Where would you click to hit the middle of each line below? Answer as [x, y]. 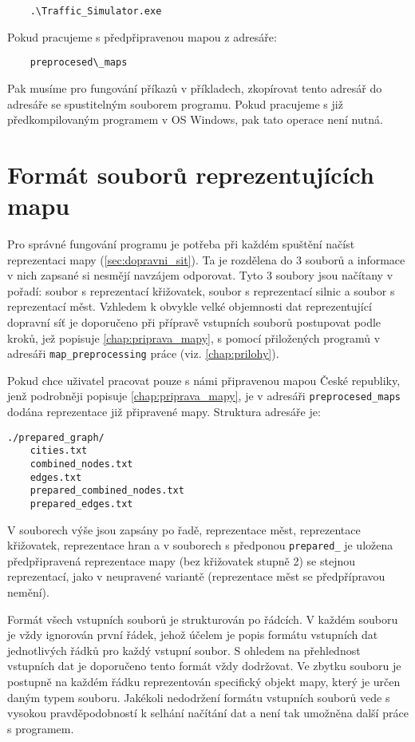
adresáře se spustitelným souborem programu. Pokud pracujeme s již [175, 103]
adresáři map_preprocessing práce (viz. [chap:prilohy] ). [143, 353]
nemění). [28, 592]
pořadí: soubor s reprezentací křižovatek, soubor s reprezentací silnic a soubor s [201, 290]
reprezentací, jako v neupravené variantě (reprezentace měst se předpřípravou [196, 576]
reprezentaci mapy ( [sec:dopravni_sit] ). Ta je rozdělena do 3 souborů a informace [206, 259]
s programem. [41, 728]
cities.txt [59, 451]
